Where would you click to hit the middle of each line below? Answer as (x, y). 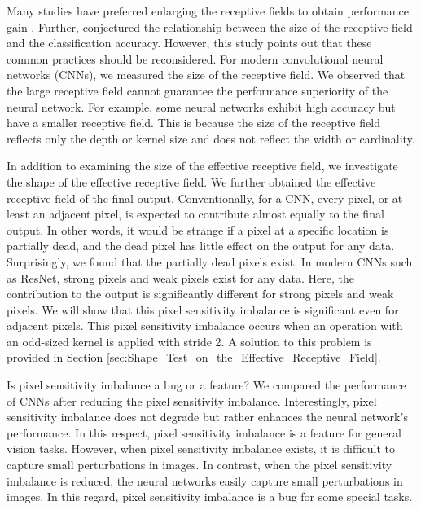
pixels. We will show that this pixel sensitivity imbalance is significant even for (203, 309)
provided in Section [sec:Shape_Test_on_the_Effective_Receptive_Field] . (194, 357)
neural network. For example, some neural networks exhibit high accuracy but (201, 106)
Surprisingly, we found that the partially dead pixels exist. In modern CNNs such (210, 261)
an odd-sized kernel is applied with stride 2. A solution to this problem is (189, 341)
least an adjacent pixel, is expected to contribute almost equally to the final (195, 214)
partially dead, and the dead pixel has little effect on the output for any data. (201, 246)
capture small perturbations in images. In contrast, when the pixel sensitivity (200, 465)
